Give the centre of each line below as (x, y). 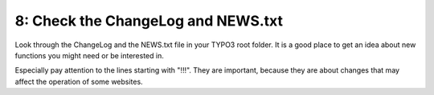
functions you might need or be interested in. (89, 55)
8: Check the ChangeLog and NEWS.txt (149, 21)
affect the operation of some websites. (79, 81)
